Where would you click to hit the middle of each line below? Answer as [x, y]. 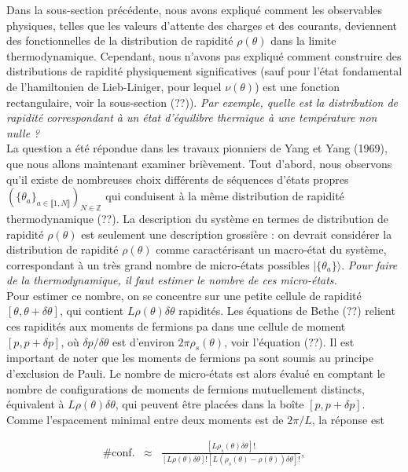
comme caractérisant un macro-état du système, [271, 249]
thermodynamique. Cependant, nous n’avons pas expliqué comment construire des [204, 55]
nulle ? [23, 132]
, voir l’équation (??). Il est [289, 341]
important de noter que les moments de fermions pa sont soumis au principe [190, 358]
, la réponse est [348, 419]
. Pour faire [369, 264]
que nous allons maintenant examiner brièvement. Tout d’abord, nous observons [199, 163]
